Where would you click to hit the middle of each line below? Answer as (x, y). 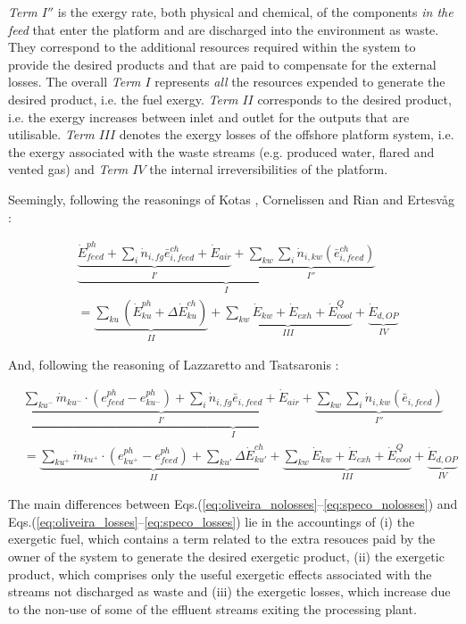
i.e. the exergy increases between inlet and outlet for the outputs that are (209, 116)
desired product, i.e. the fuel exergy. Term (123, 99)
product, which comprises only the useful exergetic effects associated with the (220, 574)
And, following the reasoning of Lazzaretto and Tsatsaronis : (174, 365)
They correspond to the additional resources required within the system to (212, 47)
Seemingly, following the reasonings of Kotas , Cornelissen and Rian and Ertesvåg (231, 199)
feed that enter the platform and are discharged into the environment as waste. (224, 29)
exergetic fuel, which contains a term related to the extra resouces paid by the (222, 539)
